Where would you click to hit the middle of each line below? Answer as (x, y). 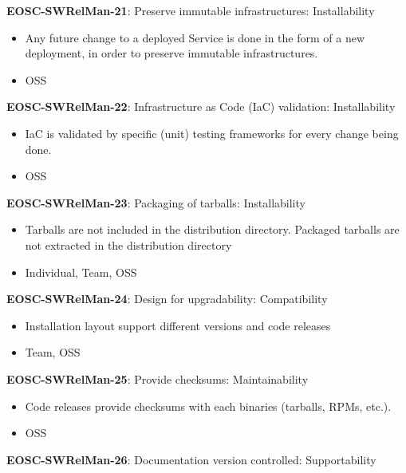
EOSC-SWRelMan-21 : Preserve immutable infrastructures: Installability (191, 10)
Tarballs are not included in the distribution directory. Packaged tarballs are (212, 229)
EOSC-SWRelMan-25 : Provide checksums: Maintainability (158, 378)
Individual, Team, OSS (81, 272)
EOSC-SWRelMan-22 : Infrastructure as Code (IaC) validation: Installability (201, 106)
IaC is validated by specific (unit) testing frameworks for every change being (212, 133)
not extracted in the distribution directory (128, 244)
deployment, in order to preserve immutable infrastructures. (171, 53)
